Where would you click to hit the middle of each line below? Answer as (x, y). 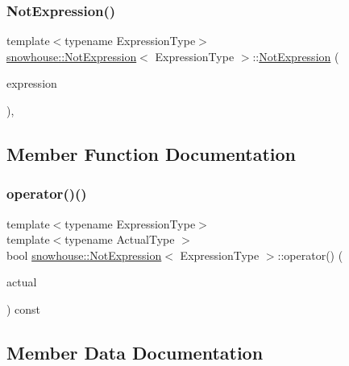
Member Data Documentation (135, 352)
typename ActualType (120, 239)
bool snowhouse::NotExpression (84, 255)
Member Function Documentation (152, 153)
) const (24, 308)
